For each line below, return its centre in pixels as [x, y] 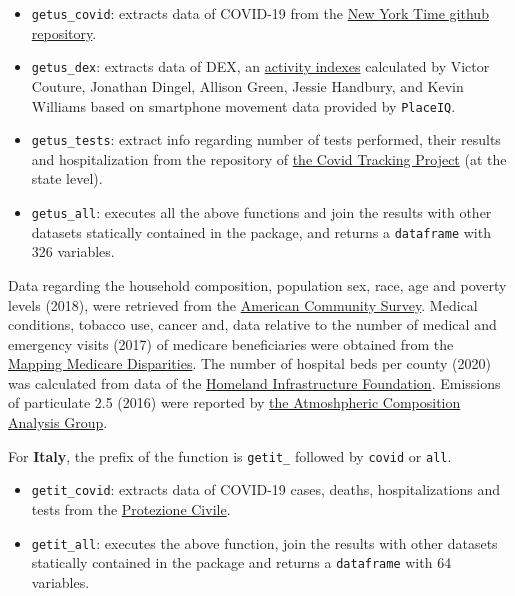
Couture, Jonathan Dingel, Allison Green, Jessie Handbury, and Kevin [247, 85]
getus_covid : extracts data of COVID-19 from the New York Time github [260, 13]
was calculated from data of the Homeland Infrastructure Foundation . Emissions [254, 382]
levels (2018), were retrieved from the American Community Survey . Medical [243, 304]
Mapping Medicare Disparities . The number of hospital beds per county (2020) [249, 363]
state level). [67, 178]
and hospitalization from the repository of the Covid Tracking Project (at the [269, 158]
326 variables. [73, 251]
